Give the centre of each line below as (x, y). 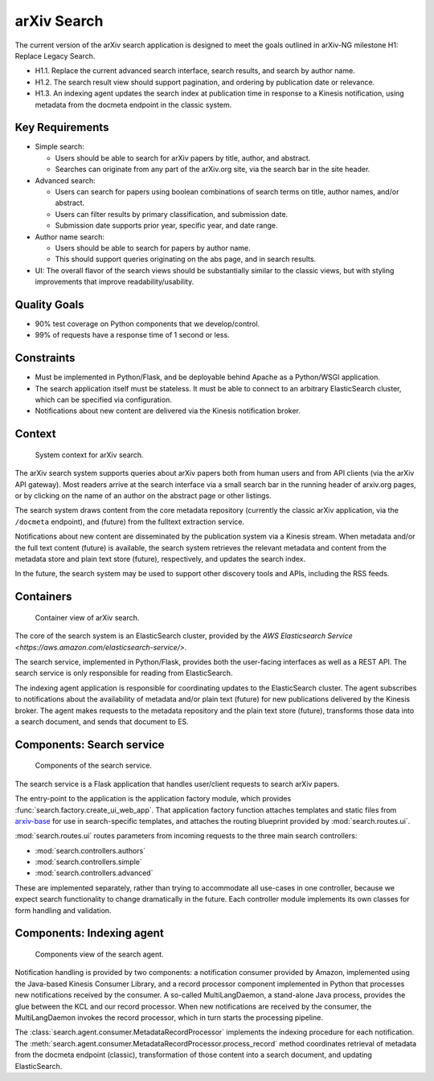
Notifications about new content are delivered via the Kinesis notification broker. (168, 411)
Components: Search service (90, 745)
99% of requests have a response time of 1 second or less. (132, 335)
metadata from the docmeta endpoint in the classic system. (133, 104)
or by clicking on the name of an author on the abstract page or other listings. (143, 496)
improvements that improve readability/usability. (115, 282)
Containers (43, 597)
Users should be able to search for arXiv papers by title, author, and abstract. (183, 158)
